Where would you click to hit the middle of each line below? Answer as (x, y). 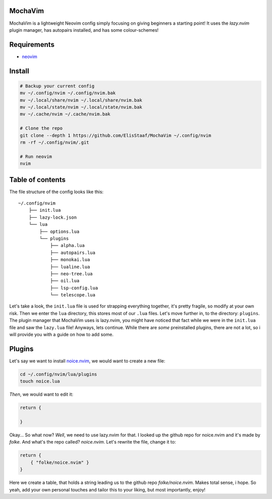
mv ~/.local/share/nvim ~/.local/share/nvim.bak (81, 100)
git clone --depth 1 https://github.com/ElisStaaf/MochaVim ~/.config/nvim (116, 135)
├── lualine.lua (70, 267)
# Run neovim (36, 157)
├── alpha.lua (67, 245)
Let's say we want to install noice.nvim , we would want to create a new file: (87, 361)
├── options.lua (59, 231)
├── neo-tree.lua (72, 274)
